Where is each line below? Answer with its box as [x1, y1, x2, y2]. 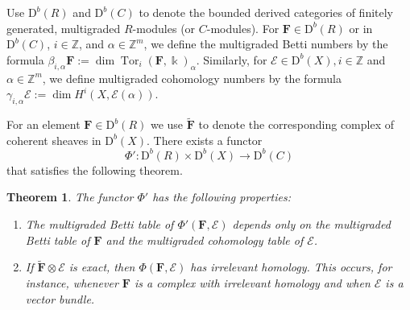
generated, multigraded [6, 19, 121, 36]
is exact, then [68, 258, 135, 275]
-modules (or [132, 19, 196, 36]
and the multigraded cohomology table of [106, 231, 304, 248]
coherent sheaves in [6, 131, 101, 148]
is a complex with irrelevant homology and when [134, 275, 371, 291]
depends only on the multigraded [232, 216, 391, 233]
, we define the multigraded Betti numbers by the [143, 35, 388, 52]
